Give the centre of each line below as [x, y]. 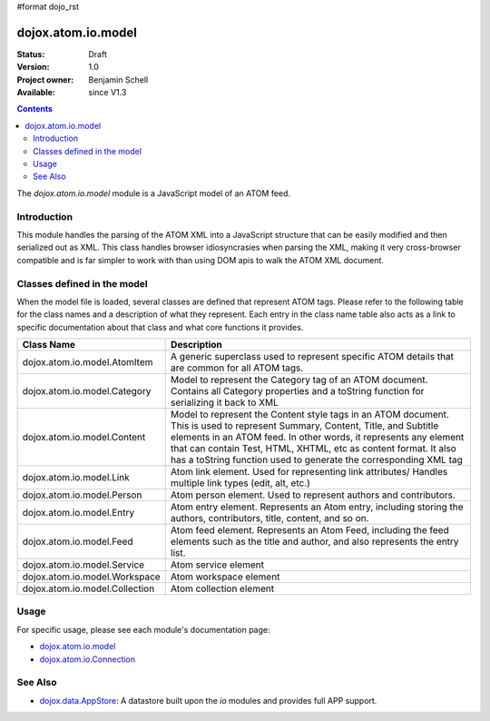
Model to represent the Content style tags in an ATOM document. [310, 415]
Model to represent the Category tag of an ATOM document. [299, 380]
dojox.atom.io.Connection [88, 659]
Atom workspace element [225, 577]
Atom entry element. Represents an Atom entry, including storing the [317, 507]
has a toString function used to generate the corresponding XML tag [317, 460]
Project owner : [45, 79]
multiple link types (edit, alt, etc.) [240, 483]
